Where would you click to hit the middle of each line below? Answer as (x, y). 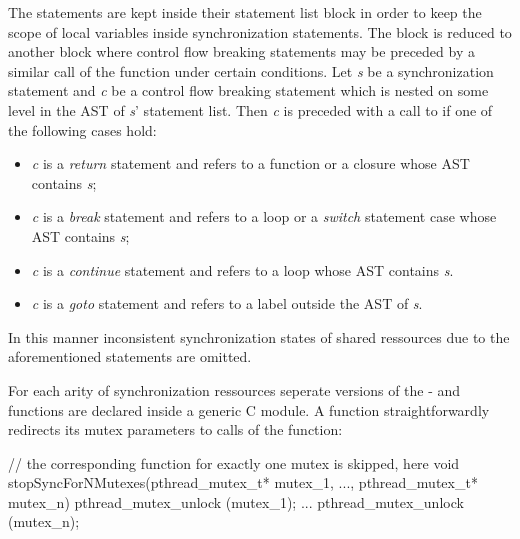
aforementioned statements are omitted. (130, 356)
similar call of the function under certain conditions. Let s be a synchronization (251, 70)
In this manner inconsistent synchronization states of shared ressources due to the (259, 336)
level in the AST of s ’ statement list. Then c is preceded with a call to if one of (250, 109)
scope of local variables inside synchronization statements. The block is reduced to (260, 31)
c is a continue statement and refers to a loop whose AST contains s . (242, 269)
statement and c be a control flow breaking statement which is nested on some (248, 90)
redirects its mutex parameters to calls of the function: (175, 429)
